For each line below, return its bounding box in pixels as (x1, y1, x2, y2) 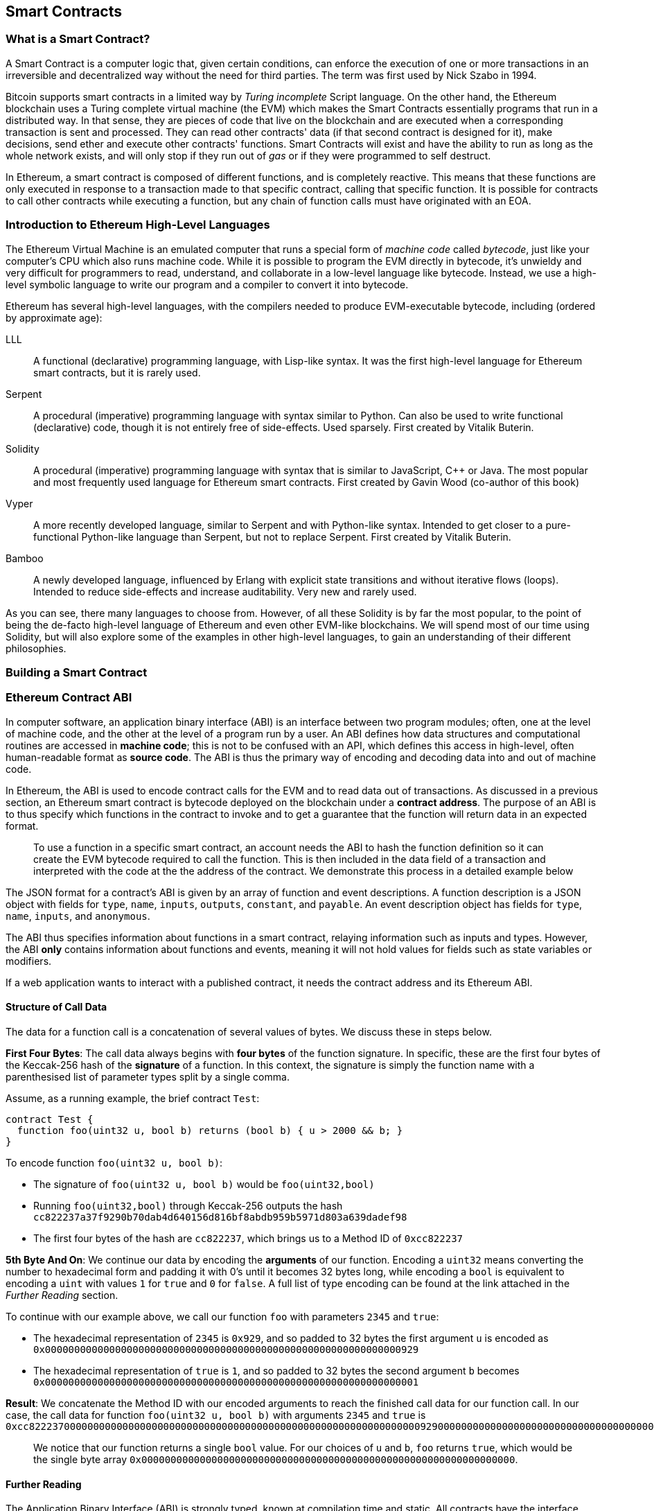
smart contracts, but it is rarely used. (33, 366, 201, 378)
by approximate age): (6, 311, 103, 324)
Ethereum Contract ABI (6, 690, 132, 705)
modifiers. (6, 954, 52, 967)
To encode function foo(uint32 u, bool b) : (6, 1156, 223, 1169)
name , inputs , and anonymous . (6, 909, 150, 922)
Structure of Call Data (6, 1001, 107, 1013)
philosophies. (6, 642, 67, 654)
